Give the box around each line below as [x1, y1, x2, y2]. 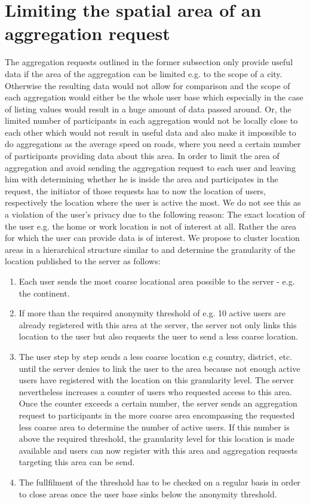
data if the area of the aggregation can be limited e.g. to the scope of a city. [5, 67, 283, 80]
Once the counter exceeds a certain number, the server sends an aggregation [19, 397, 297, 410]
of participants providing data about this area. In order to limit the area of [5, 149, 280, 162]
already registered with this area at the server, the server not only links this [19, 318, 297, 331]
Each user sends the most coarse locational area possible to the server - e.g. [19, 275, 295, 287]
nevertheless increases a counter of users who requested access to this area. [19, 385, 292, 398]
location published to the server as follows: [5, 255, 161, 267]
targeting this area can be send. [19, 456, 135, 468]
